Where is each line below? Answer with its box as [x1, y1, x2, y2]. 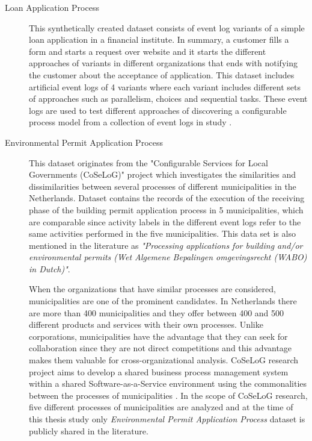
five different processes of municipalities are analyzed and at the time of [29, 401, 293, 413]
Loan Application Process [5, 1, 99, 13]
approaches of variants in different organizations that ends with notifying [29, 57, 298, 69]
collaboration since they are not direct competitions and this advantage [29, 342, 292, 354]
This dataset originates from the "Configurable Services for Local [29, 156, 268, 169]
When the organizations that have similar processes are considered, [29, 283, 276, 295]
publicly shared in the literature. [29, 424, 148, 437]
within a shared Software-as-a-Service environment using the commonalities [29, 377, 307, 390]
